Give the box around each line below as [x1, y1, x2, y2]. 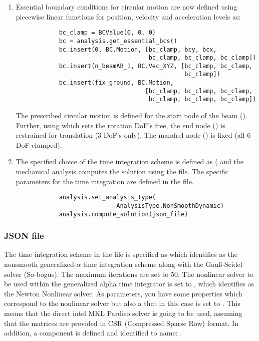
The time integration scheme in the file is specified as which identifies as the [4, 249, 237, 259]
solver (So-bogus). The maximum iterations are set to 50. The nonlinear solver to [4, 268, 253, 279]
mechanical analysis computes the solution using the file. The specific [16, 166, 228, 177]
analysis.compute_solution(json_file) [59, 210, 188, 218]
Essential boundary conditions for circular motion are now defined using [16, 2, 237, 12]
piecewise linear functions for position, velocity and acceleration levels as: [16, 11, 241, 22]
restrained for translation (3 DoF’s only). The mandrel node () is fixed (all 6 [16, 130, 251, 140]
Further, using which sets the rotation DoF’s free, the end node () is [16, 120, 225, 130]
